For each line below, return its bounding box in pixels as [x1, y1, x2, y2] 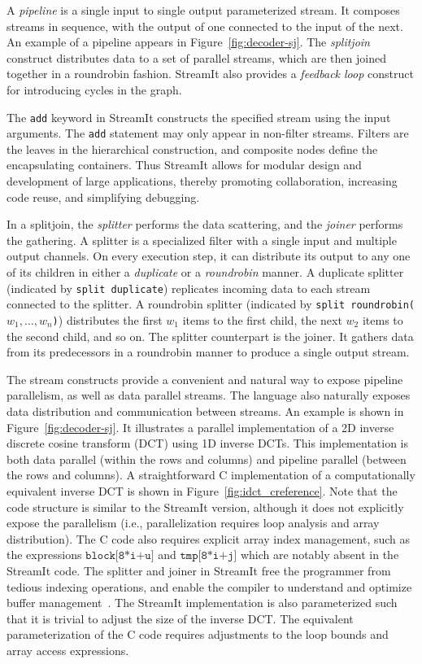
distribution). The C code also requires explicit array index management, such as [7, 530, 411, 547]
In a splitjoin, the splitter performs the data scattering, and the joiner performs [7, 216, 403, 233]
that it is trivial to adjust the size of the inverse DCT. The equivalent [7, 609, 354, 627]
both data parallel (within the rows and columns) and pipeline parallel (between [7, 450, 407, 467]
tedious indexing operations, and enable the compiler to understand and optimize [7, 578, 412, 595]
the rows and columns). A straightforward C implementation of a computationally [7, 466, 415, 483]
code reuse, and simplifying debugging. [7, 188, 200, 205]
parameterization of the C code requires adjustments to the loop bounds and [7, 626, 389, 643]
